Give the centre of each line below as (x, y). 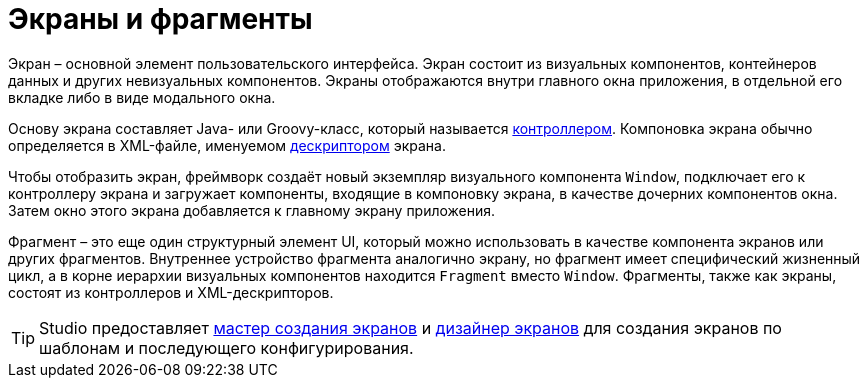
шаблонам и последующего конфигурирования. (226, 347)
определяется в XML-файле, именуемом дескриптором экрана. (227, 145)
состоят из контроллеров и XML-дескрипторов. (171, 292)
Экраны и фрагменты (160, 19)
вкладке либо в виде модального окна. (142, 97)
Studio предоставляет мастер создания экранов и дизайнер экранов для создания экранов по (410, 327)
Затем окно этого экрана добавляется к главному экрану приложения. (252, 210)
